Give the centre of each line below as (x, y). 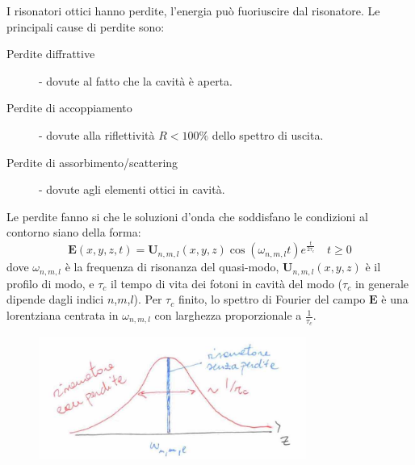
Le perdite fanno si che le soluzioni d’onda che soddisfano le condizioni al (187, 216)
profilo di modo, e (50, 283)
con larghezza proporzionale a (228, 315)
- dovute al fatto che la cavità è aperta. (136, 80)
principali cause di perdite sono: (86, 26)
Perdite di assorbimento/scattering (92, 162)
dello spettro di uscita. (268, 134)
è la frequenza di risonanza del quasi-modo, (172, 267)
